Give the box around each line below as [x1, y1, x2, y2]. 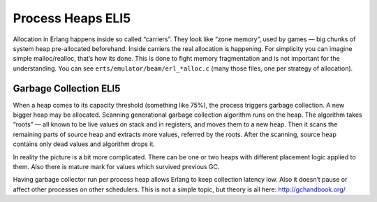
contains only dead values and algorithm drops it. [13, 140, 155, 148]
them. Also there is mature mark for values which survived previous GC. [13, 162, 220, 171]
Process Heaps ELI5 [13, 10, 131, 26]
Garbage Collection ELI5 [13, 82, 121, 94]
